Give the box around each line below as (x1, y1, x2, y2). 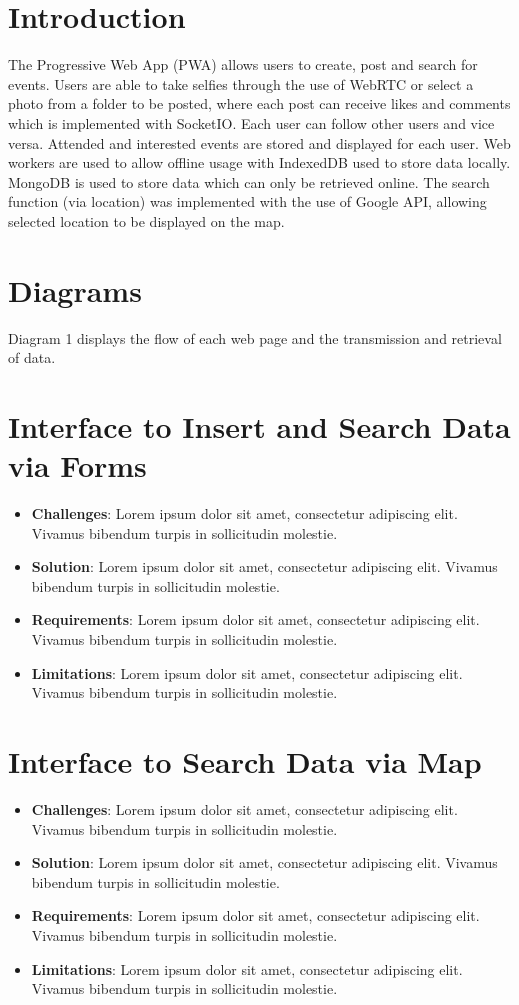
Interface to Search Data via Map (8, 741, 482, 782)
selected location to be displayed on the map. (8, 210, 285, 231)
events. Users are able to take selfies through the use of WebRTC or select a (8, 73, 474, 94)
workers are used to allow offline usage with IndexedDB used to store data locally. (8, 152, 511, 173)
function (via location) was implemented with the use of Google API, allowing (8, 191, 487, 212)
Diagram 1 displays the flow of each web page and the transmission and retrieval (8, 327, 502, 348)
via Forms (8, 445, 147, 486)
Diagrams (8, 269, 142, 310)
